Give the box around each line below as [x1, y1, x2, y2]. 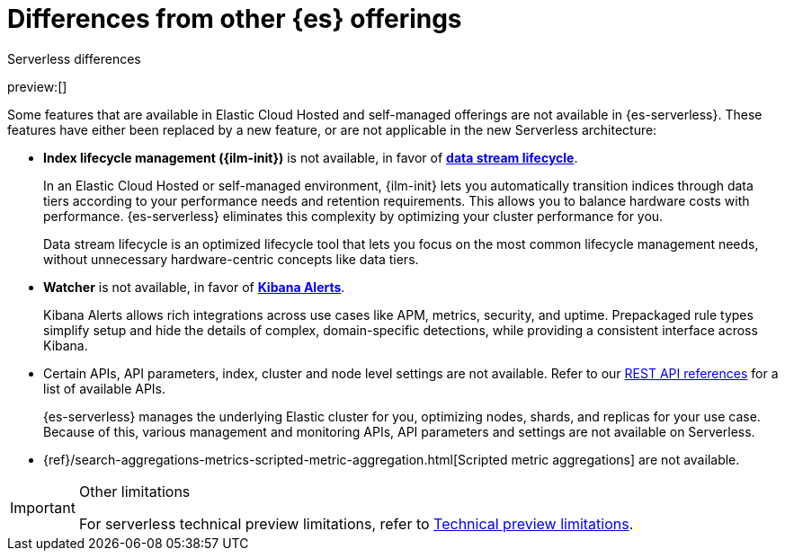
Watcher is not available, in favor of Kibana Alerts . [43, 279, 345, 295]
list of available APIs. [43, 380, 166, 396]
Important [10, 498, 76, 517]
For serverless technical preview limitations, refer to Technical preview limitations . [78, 514, 634, 533]
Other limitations [78, 482, 191, 500]
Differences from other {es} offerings [7, 4, 462, 34]
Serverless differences [7, 50, 141, 66]
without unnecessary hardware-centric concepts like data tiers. [43, 251, 419, 267]
